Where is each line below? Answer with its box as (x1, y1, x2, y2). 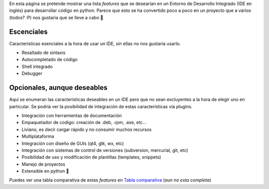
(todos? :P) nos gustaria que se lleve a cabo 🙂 (9, 14, 104, 20)
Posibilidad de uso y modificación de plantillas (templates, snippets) (21, 154, 161, 160)
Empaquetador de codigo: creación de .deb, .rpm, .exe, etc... (21, 120, 147, 126)
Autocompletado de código (21, 57, 78, 63)
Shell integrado (21, 63, 53, 69)
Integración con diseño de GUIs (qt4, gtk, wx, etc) (21, 140, 124, 146)
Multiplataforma (21, 133, 54, 139)
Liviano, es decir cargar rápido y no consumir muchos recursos (21, 126, 152, 132)
